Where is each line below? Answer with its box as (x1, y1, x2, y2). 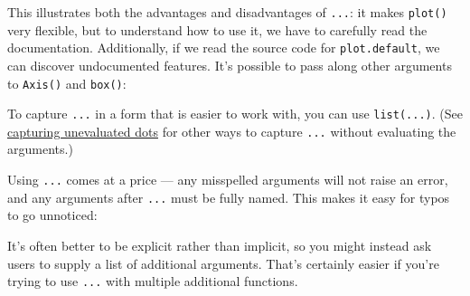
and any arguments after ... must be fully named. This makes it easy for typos (7, 187, 450, 206)
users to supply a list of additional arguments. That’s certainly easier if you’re (7, 253, 439, 272)
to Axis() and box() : (7, 73, 127, 92)
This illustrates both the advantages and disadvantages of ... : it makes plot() (7, 3, 447, 21)
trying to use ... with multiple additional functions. (7, 272, 298, 291)
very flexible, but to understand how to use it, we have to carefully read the (7, 20, 428, 39)
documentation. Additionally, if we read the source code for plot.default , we (7, 38, 440, 57)
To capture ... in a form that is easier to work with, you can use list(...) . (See (7, 104, 463, 123)
